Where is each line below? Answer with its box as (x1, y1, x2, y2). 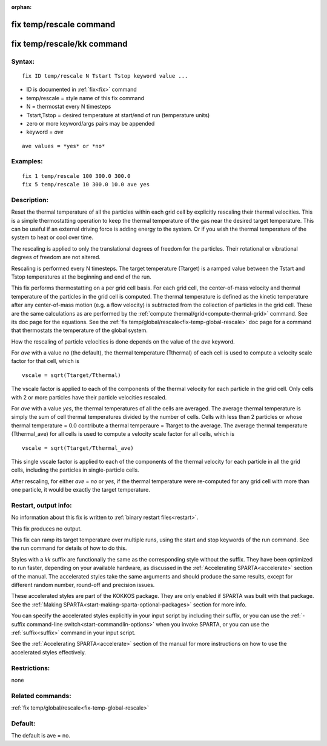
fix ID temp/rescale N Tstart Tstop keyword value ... (22, 72, 188, 79)
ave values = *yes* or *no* (22, 143, 105, 149)
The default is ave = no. (11, 732, 71, 739)
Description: (11, 195, 48, 204)
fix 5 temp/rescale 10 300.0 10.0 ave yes (22, 181, 150, 188)
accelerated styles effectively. (11, 648, 87, 656)
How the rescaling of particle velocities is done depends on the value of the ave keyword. (11, 337, 236, 345)
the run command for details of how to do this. (11, 544, 127, 552)
